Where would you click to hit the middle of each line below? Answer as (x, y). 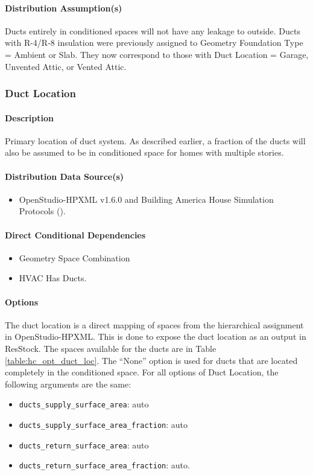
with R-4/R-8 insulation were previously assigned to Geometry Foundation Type (154, 43)
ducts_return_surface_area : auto (84, 445)
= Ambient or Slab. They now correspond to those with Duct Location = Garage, (157, 54)
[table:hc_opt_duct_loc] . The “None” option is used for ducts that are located (151, 360)
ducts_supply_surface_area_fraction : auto (103, 424)
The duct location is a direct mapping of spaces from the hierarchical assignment (154, 324)
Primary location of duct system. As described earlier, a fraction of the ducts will (155, 140)
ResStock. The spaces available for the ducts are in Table (111, 348)
